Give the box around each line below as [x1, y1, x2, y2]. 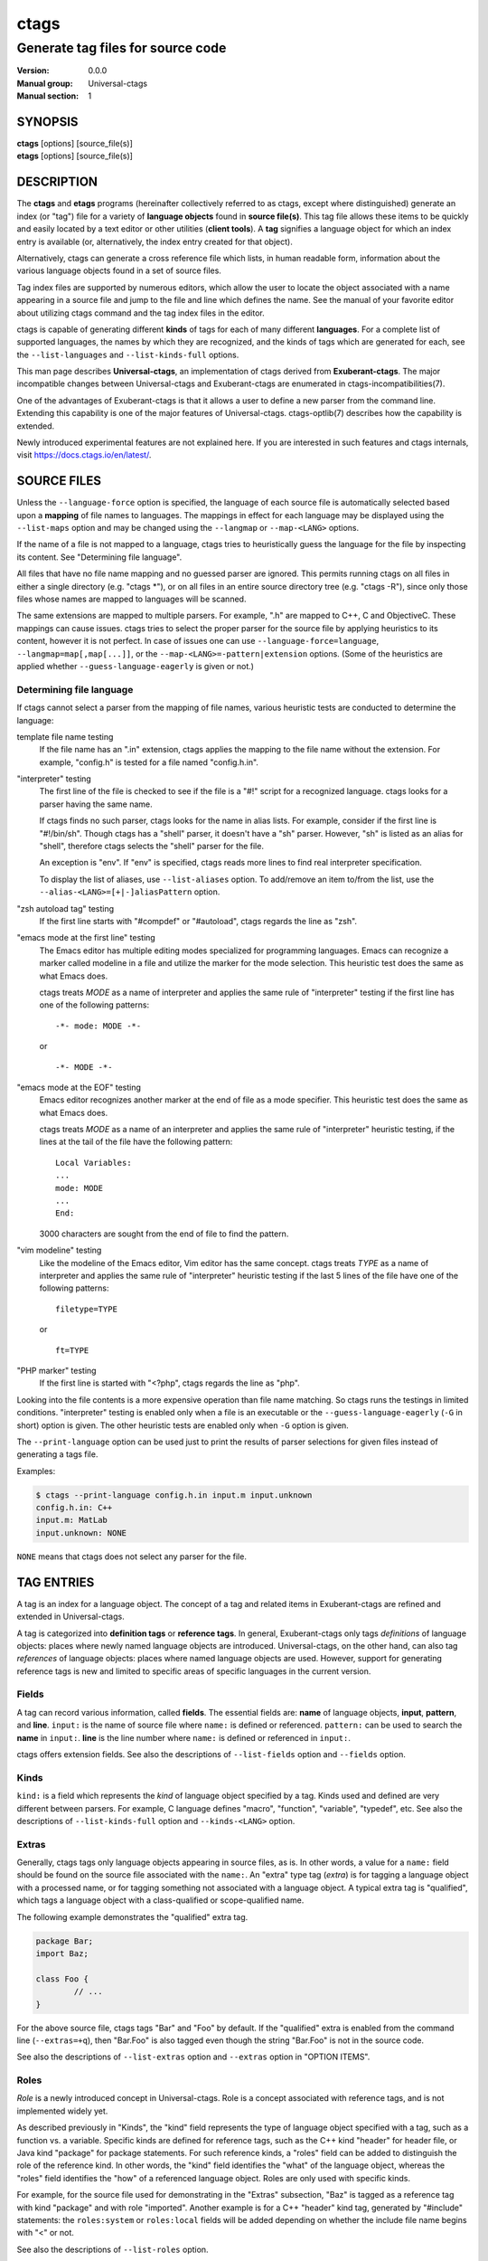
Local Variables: [55, 1158, 132, 1168]
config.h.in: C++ [35, 1502, 113, 1513]
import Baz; [35, 1948, 89, 1958]
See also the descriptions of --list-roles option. [16, 2244, 209, 2255]
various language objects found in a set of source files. [16, 265, 221, 276]
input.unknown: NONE [35, 1528, 127, 1537]
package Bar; [35, 1935, 94, 1946]
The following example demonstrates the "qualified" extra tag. [16, 1911, 249, 1922]
